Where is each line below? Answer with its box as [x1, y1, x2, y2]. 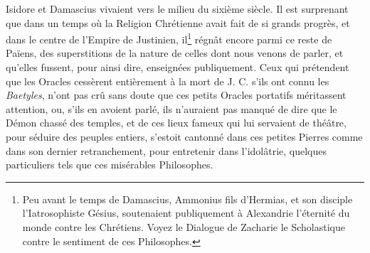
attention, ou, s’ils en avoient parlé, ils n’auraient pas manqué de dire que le [6, 101, 337, 116]
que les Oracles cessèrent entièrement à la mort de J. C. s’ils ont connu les [6, 73, 329, 88]
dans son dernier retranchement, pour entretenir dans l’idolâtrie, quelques [6, 143, 327, 158]
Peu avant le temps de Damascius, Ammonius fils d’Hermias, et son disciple [22, 191, 353, 206]
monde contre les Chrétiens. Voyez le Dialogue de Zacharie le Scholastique [22, 219, 345, 234]
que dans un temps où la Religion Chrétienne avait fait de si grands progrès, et [6, 15, 350, 30]
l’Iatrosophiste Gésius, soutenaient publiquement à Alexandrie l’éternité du [22, 205, 350, 220]
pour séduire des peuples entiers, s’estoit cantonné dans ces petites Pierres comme [6, 129, 363, 144]
